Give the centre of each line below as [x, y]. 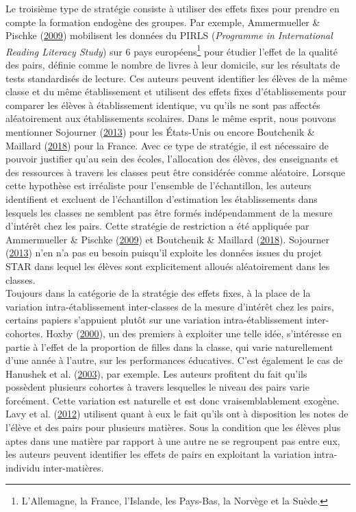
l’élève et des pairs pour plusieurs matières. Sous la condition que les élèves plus [173, 427]
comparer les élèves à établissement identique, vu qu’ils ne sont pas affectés [163, 105]
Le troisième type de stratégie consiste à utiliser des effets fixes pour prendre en [173, 8]
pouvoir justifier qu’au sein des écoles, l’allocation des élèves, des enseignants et [172, 159]
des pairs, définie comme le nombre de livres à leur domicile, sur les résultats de [173, 65]
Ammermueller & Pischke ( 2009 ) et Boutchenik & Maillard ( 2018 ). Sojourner [168, 239]
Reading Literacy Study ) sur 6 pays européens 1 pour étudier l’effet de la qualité [171, 50]
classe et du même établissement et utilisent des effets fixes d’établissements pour [176, 92]
